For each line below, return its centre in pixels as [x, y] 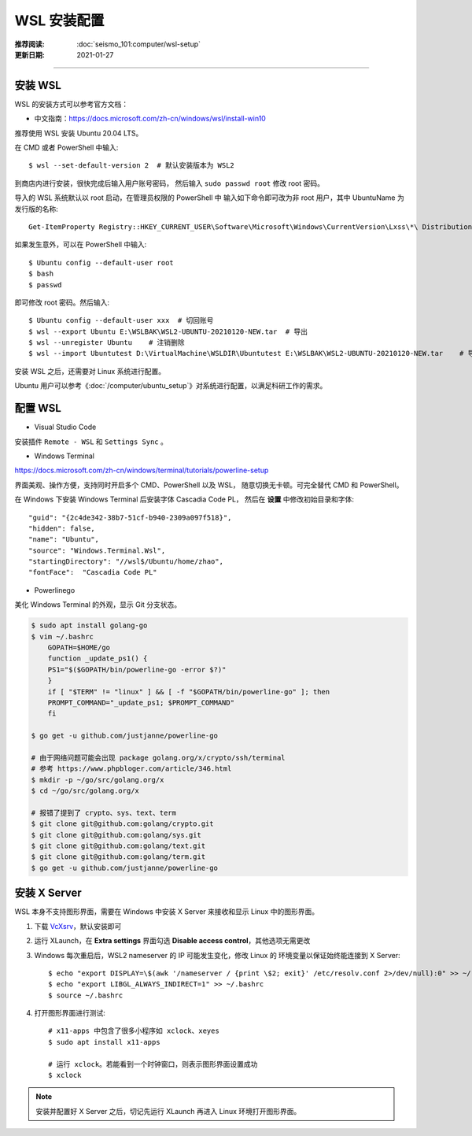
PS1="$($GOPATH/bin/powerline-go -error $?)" [137, 670]
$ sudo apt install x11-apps [104, 1042]
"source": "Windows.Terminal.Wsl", [97, 550]
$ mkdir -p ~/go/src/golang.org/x [98, 780]
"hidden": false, [62, 528]
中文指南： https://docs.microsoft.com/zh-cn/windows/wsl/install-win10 [150, 119]
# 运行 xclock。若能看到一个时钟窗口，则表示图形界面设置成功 [153, 1064]
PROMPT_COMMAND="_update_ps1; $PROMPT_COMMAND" [141, 702]
